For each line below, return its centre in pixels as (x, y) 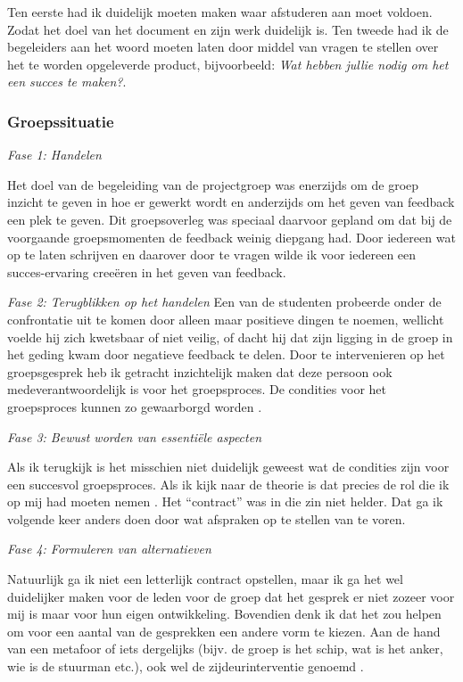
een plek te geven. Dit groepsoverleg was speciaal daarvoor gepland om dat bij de (230, 219)
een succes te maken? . (67, 82)
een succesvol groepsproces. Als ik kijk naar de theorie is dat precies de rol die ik (228, 484)
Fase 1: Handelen (54, 155)
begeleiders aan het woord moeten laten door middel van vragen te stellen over (223, 47)
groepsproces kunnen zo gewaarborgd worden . (135, 406)
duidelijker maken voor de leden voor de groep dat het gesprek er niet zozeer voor (231, 596)
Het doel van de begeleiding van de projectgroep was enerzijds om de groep (213, 184)
